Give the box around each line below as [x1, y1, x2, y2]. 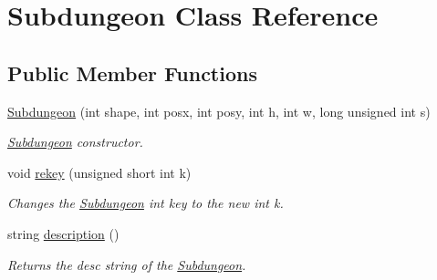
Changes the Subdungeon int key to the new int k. [7, 193, 284, 213]
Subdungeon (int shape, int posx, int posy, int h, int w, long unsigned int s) [7, 101, 431, 120]
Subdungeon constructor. [7, 132, 143, 151]
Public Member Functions [7, 58, 257, 87]
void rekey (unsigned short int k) [7, 162, 192, 181]
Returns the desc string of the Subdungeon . [7, 254, 246, 274]
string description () [7, 223, 120, 243]
